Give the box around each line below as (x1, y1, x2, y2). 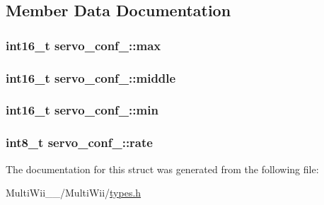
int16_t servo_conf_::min (6, 101, 158, 119)
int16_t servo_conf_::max (6, 36, 161, 54)
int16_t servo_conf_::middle (6, 69, 176, 86)
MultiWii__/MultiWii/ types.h (6, 185, 141, 200)
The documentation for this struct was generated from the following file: (6, 161, 319, 176)
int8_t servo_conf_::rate (6, 134, 153, 151)
